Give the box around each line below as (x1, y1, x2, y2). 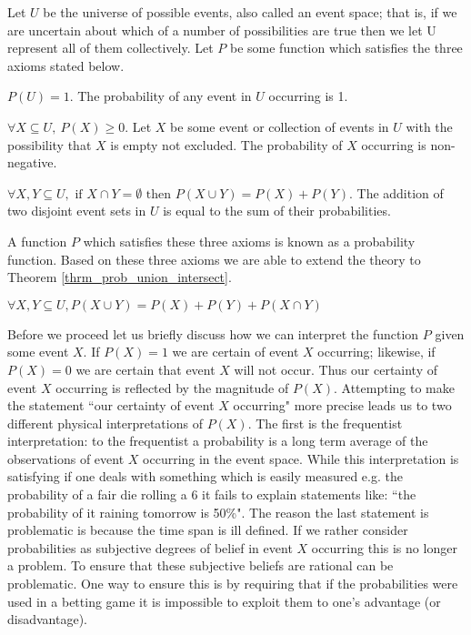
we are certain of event (172, 342, 299, 361)
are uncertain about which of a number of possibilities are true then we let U (7, 20, 436, 39)
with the (406, 116, 453, 136)
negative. (7, 153, 57, 172)
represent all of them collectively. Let (7, 38, 214, 57)
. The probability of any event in (69, 86, 252, 106)
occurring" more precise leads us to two (233, 396, 452, 415)
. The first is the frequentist (247, 413, 403, 432)
